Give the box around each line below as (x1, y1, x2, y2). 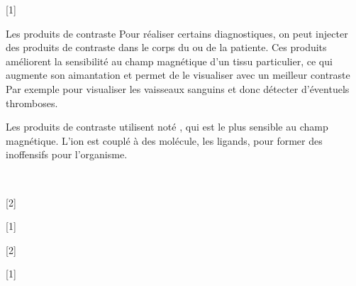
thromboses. (6, 95, 58, 110)
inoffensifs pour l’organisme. (6, 147, 128, 162)
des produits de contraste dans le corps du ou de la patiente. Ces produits (6, 40, 327, 55)
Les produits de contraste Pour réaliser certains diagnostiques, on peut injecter (6, 26, 348, 40)
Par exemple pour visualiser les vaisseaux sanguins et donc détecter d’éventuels (6, 81, 350, 96)
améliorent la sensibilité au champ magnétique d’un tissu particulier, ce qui (6, 53, 333, 68)
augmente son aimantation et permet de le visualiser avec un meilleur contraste (6, 67, 350, 82)
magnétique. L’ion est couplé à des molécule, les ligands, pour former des (6, 133, 323, 148)
